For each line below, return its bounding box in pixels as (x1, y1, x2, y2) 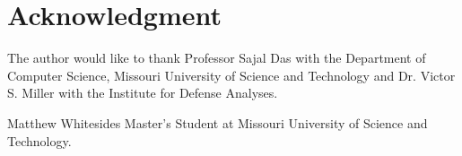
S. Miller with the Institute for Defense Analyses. (7, 83, 278, 102)
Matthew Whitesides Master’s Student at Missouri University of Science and (7, 113, 428, 132)
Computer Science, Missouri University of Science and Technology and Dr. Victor (7, 65, 456, 84)
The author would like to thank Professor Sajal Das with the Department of (7, 48, 426, 67)
